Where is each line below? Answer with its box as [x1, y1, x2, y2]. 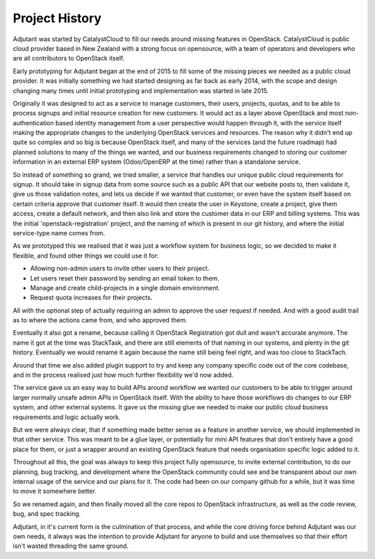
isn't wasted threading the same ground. [12, 542, 129, 550]
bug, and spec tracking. [12, 510, 81, 518]
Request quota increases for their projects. [30, 293, 153, 302]
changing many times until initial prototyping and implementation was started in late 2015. [12, 86, 269, 95]
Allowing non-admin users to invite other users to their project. [30, 265, 210, 273]
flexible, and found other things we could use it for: [12, 251, 159, 260]
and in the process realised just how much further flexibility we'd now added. [12, 371, 234, 379]
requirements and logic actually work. [12, 413, 121, 421]
